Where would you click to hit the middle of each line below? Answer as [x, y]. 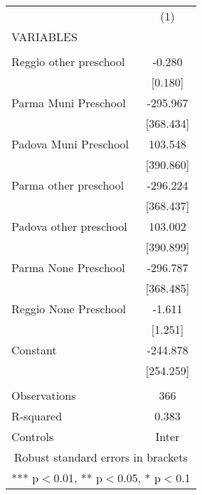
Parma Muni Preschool [69, 103]
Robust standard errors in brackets [101, 457]
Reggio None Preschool [69, 309]
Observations [44, 395]
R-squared [37, 416]
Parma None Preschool [68, 267]
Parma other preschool [68, 185]
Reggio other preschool [68, 61]
